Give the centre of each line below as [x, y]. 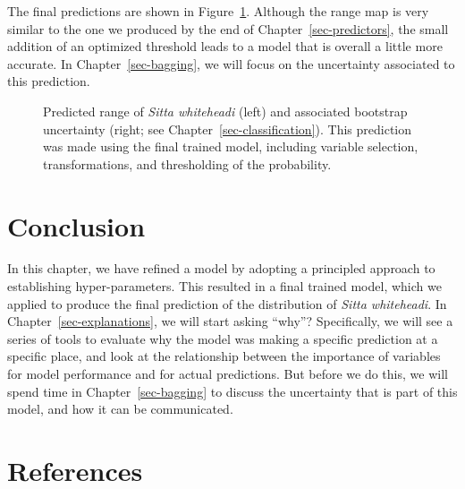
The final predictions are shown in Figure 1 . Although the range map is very [218, 11]
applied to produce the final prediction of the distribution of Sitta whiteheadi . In [227, 303]
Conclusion [76, 225]
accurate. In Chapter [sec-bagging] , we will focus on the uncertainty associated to [231, 63]
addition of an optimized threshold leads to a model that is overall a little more [225, 46]
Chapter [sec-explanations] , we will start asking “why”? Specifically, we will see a [230, 321]
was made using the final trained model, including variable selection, [231, 146]
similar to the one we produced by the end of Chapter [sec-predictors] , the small [228, 28]
